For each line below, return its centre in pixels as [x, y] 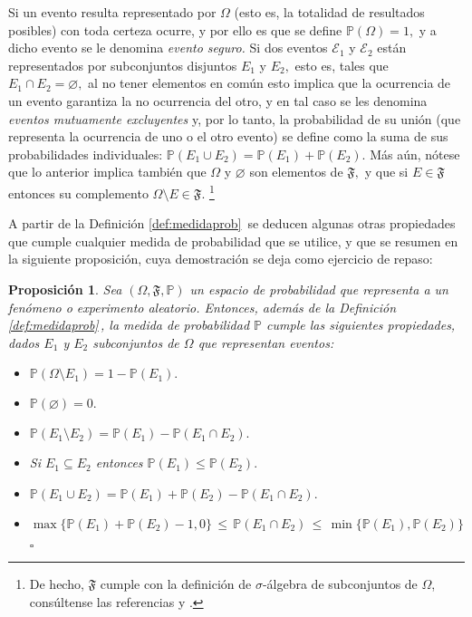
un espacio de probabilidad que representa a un [319, 289]
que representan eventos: [266, 342]
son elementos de [296, 172]
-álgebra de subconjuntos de [340, 583]
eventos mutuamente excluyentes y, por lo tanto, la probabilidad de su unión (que [235, 118]
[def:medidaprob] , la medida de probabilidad [129, 325]
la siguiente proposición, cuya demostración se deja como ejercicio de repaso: [221, 259]
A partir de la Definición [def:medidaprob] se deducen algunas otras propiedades [232, 223]
